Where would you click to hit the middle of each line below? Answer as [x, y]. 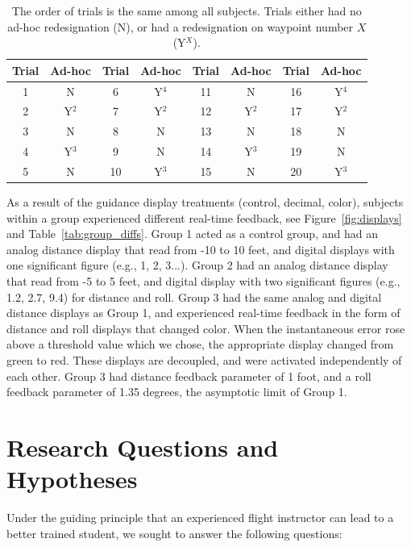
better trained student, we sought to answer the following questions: [174, 533]
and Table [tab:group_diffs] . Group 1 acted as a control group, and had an [192, 234]
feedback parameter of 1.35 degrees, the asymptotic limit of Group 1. [177, 392]
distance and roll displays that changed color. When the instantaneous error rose [206, 328]
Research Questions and [143, 447]
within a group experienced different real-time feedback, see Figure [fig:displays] [204, 217]
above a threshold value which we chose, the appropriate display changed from [200, 344]
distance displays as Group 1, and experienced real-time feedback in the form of [203, 313]
